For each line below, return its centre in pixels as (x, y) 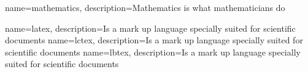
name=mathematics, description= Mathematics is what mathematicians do (145, 7)
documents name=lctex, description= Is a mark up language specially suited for (154, 40)
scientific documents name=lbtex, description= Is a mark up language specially (153, 52)
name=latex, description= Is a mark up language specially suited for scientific (150, 28)
